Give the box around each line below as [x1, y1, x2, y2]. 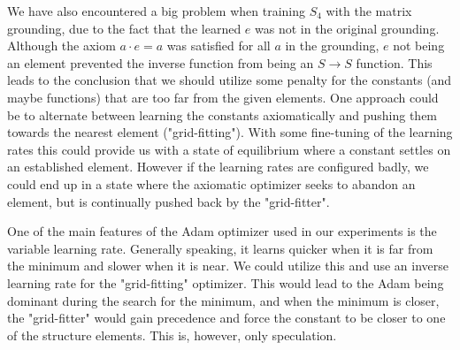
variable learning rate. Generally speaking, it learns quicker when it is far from [7, 239, 433, 257]
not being [393, 36, 445, 55]
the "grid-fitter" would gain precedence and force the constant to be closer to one [7, 308, 446, 327]
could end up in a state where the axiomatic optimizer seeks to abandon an [7, 174, 416, 193]
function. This [356, 53, 433, 72]
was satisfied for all [166, 36, 271, 55]
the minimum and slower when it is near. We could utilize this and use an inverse [7, 256, 449, 275]
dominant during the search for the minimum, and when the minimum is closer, [7, 291, 440, 309]
